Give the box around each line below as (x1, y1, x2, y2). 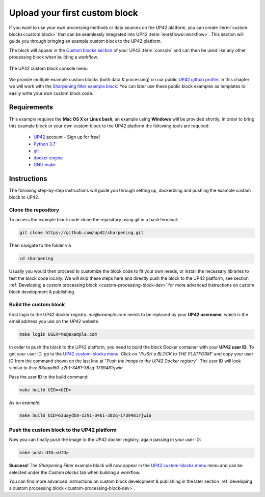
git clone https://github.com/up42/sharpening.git (19, 230, 144, 235)
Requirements (9, 103, 53, 112)
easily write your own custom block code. (9, 90, 94, 96)
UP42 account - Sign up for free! (33, 134, 100, 140)
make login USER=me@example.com (19, 331, 98, 337)
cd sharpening (19, 256, 53, 262)
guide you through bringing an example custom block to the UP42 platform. (9, 38, 162, 44)
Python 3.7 (33, 141, 56, 147)
